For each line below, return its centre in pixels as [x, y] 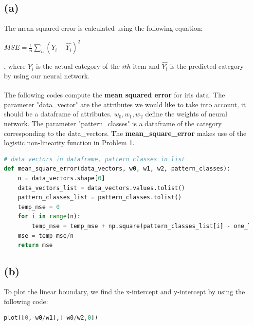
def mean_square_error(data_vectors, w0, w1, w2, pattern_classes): [117, 169]
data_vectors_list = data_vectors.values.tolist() [101, 188]
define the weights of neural [186, 114]
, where [15, 66]
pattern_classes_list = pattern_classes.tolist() [100, 198]
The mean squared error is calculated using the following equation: [103, 28]
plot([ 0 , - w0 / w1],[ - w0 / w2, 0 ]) [51, 318]
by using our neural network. [47, 76]
